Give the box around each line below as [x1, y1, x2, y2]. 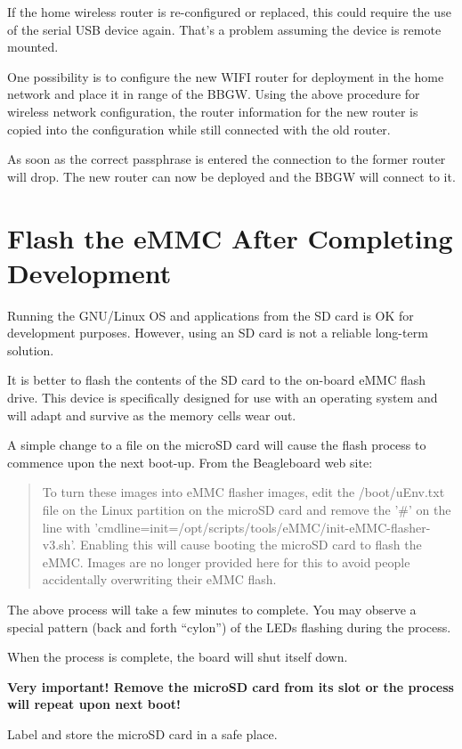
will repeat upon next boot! [7, 695, 181, 713]
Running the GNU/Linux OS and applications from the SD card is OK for [7, 305, 414, 324]
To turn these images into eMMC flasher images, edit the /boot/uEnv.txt [42, 483, 445, 501]
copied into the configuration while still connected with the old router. [7, 119, 391, 138]
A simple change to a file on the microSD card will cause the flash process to [7, 436, 426, 454]
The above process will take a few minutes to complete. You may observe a [7, 599, 417, 618]
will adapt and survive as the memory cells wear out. [7, 405, 296, 424]
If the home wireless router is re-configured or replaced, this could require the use [7, 3, 451, 20]
